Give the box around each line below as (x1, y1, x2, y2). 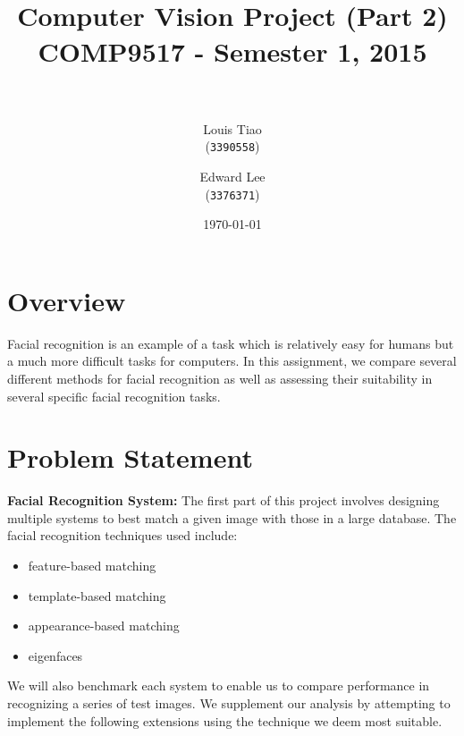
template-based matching (28, 586, 166, 605)
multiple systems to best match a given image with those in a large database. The (7, 508, 457, 527)
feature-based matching (28, 556, 156, 574)
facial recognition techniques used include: (7, 526, 238, 545)
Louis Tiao (203, 119, 262, 138)
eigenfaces (28, 646, 83, 664)
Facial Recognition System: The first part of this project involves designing (7, 491, 440, 510)
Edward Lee (199, 166, 266, 185)
